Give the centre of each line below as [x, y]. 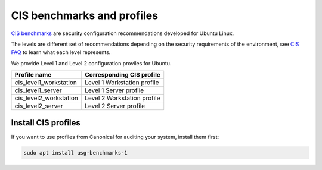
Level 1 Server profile [114, 90]
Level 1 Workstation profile [122, 83]
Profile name [33, 75]
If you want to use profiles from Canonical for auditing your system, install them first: [115, 137]
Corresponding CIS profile [123, 75]
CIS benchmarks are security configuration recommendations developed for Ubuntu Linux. [123, 33]
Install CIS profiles [46, 123]
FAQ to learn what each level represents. [61, 52]
